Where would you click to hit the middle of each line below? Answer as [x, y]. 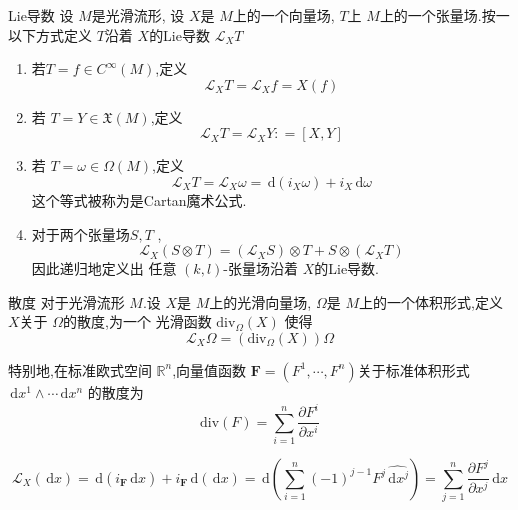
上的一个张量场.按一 [444, 15]
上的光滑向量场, [260, 301]
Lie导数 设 [41, 15]
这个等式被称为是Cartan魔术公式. [139, 199]
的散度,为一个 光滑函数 [137, 321]
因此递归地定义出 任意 [104, 268]
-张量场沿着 [260, 268]
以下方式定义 [50, 34]
